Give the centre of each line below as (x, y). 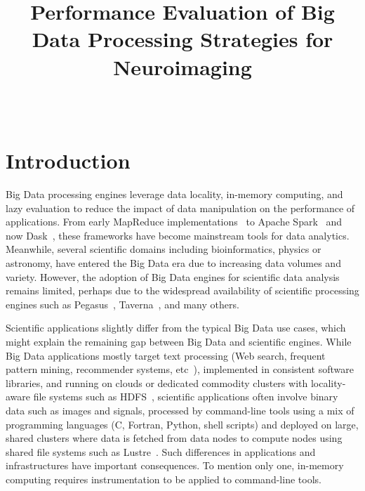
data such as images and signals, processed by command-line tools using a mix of (180, 410)
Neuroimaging (182, 66)
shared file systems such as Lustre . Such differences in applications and (161, 451)
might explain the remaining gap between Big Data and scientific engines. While (179, 341)
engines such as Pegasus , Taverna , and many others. (122, 304)
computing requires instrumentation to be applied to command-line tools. (164, 479)
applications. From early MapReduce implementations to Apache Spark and (174, 222)
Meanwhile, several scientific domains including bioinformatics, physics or (164, 249)
